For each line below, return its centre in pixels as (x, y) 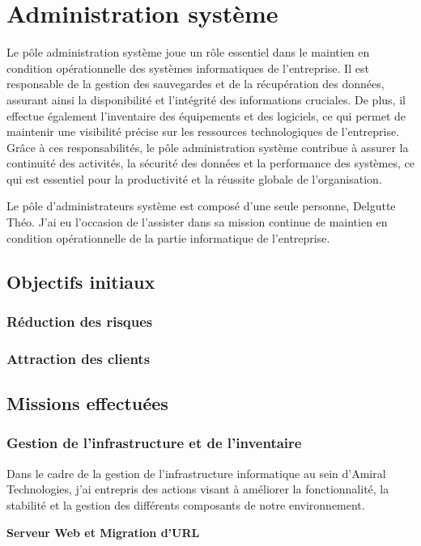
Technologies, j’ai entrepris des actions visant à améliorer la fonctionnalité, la (198, 489)
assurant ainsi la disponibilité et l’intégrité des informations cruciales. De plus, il (206, 99)
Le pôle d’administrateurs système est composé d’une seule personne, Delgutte (201, 206)
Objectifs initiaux (81, 281)
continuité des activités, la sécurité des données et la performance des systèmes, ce (210, 163)
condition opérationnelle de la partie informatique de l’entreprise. (168, 237)
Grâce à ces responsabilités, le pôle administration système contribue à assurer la (208, 147)
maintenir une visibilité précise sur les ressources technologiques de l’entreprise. (203, 131)
